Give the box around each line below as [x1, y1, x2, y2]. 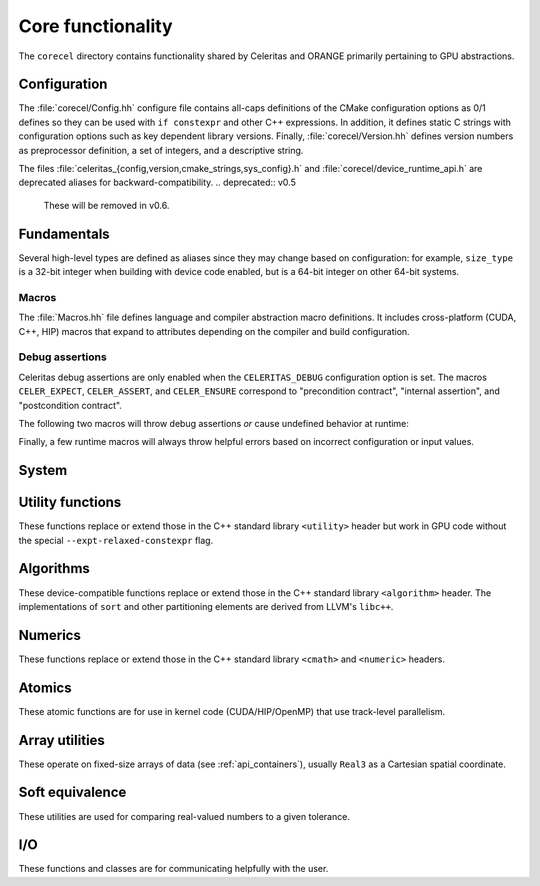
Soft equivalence [18, 784, 127, 801]
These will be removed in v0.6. [43, 199, 170, 211]
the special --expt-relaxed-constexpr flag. [18, 534, 214, 546]
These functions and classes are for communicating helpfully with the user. [18, 863, 329, 875]
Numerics [18, 626, 82, 644]
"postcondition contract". [18, 399, 122, 411]
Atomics [18, 679, 72, 696]
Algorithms [18, 560, 90, 577]
